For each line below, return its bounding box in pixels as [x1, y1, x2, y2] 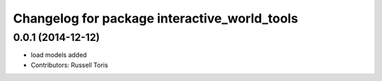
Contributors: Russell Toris [30, 61, 109, 69]
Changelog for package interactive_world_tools [13, 11, 299, 26]
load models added [30, 51, 88, 59]
